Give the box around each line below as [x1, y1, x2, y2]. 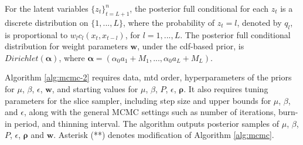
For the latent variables [5, 2, 88, 14]
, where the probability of [123, 16, 215, 28]
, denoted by [237, 16, 282, 28]
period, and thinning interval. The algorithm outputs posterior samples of [14, 117, 280, 129]
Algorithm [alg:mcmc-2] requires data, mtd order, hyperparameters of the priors [5, 71, 292, 83]
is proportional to [5, 28, 68, 41]
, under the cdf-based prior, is [137, 40, 244, 52]
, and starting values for [52, 82, 138, 95]
